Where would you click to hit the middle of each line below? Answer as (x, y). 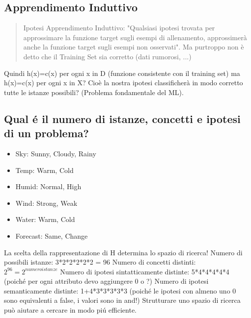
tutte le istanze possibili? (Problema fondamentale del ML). (94, 92)
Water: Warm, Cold (45, 219)
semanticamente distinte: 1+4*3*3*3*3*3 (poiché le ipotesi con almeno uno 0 (120, 290)
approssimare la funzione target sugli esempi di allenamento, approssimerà (135, 37)
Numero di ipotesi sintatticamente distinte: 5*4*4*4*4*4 (145, 271)
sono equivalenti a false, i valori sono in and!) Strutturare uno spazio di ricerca (122, 300)
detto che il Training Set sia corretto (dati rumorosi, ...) (107, 56)
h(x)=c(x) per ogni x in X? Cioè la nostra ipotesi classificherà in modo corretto (124, 83)
